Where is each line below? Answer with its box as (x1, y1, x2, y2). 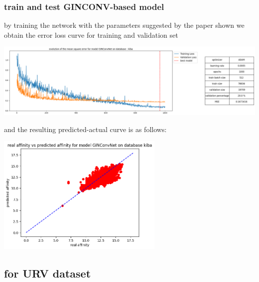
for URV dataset (4, 266, 91, 281)
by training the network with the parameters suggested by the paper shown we (4, 20, 245, 30)
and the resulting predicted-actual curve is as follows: (4, 124, 167, 134)
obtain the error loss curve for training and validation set (4, 29, 178, 40)
